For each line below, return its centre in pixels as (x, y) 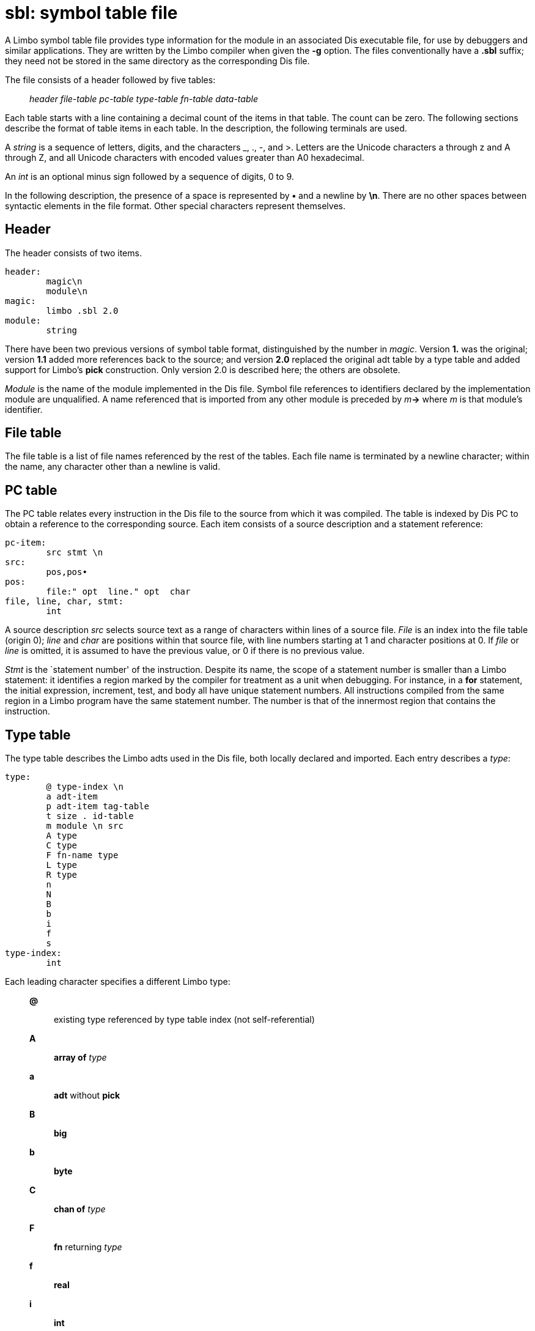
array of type (80, 1058)
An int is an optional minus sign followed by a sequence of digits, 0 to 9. (149, 176)
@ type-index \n (85, 787)
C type (62, 846)
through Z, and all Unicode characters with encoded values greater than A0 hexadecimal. (185, 157)
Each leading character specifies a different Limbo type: (118, 982)
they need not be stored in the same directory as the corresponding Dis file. (157, 61)
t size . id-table (90, 816)
